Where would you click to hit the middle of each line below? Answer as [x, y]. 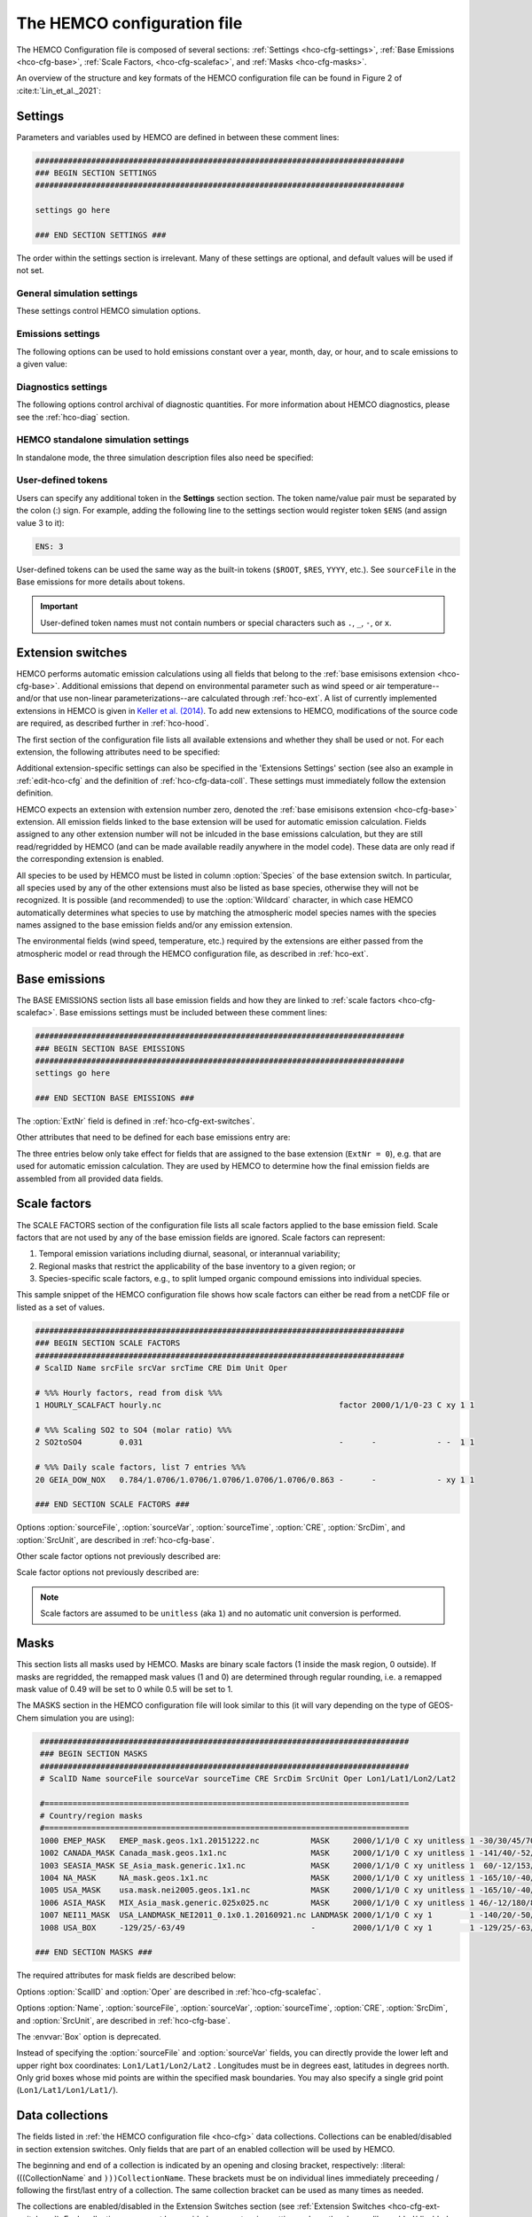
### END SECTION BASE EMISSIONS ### [115, 1098]
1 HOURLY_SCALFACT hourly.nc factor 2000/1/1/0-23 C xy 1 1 [254, 1405]
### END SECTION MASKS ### [94, 1952]
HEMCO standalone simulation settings [103, 440]
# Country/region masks [92, 1816]
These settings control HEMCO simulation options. [109, 311]
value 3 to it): [40, 522]
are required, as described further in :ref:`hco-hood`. [113, 724]
